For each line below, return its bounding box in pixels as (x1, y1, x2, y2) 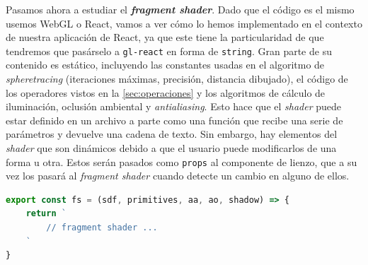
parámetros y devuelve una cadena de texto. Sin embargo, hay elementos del (6, 126, 338, 141)
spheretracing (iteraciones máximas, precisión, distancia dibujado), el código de (6, 71, 348, 86)
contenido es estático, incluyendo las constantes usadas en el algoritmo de (6, 57, 325, 72)
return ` (25, 208, 67, 219)
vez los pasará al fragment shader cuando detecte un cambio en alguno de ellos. (6, 168, 350, 183)
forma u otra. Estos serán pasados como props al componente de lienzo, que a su (6, 154, 357, 169)
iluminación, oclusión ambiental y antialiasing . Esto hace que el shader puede (6, 99, 342, 114)
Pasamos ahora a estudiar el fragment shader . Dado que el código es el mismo (6, 2, 355, 16)
